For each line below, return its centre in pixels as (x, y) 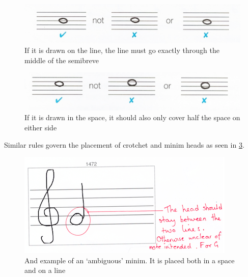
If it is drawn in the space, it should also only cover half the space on (132, 117)
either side (41, 127)
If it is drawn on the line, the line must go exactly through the (122, 50)
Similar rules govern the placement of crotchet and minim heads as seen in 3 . (124, 144)
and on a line (45, 270)
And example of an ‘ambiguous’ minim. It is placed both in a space (130, 260)
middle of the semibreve (62, 60)
